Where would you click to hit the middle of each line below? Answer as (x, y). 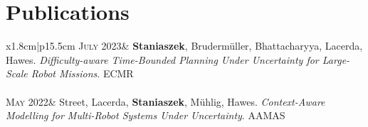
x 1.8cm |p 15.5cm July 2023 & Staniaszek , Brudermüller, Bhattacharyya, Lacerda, (184, 46)
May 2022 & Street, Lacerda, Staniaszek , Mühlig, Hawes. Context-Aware (165, 101)
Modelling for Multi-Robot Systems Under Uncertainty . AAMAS (146, 115)
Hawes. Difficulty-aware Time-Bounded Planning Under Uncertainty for (162, 59)
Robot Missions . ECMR (82, 73)
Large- (336, 59)
